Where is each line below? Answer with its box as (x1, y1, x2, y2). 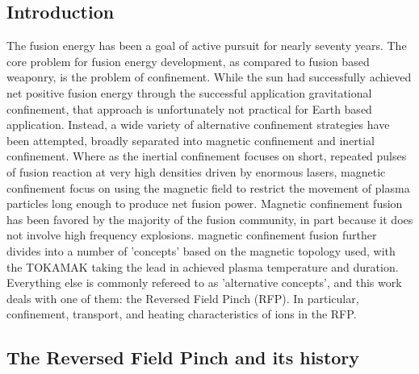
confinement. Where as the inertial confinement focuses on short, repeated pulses (6, 148, 407, 164)
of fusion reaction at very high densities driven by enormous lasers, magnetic (6, 163, 386, 180)
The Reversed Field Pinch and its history (6, 345, 360, 370)
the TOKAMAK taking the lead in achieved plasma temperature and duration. (6, 258, 399, 275)
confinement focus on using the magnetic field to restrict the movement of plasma (6, 179, 410, 196)
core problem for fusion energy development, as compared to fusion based (6, 52, 370, 69)
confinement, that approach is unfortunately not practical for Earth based (6, 100, 372, 117)
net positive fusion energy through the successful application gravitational (6, 84, 372, 101)
